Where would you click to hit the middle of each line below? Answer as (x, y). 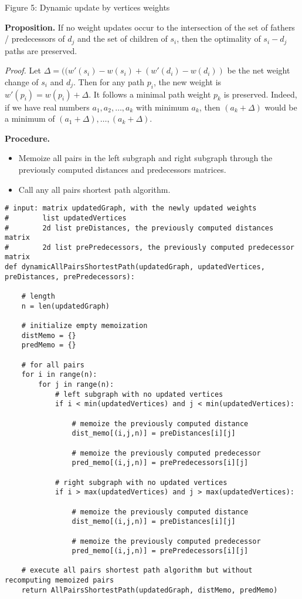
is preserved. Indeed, (260, 94)
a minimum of (30, 118)
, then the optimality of (219, 39)
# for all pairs (53, 365)
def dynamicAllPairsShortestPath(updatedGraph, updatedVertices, (135, 267)
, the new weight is (187, 81)
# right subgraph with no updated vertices (141, 482)
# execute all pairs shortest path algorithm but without (137, 570)
